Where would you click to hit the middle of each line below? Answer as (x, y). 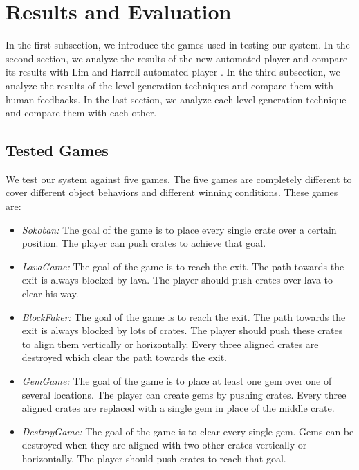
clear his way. (50, 294)
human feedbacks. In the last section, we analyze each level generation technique (176, 99)
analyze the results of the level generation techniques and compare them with (169, 85)
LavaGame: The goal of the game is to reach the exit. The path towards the (183, 266)
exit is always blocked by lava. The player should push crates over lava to (177, 280)
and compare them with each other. (81, 113)
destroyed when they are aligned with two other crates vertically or (164, 445)
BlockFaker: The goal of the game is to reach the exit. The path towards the (184, 316)
